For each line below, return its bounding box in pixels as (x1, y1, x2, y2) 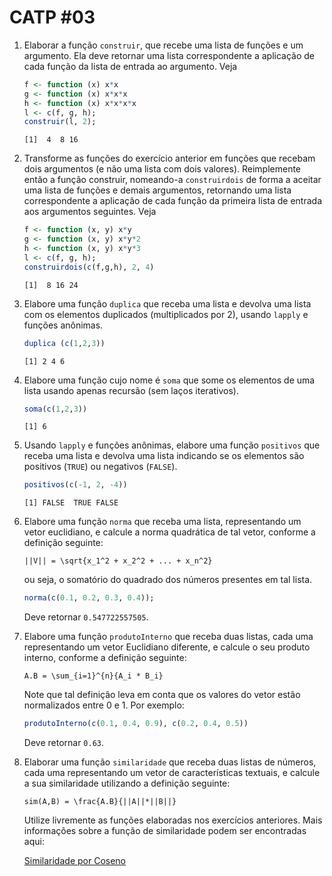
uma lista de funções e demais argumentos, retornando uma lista (23, 184, 292, 196)
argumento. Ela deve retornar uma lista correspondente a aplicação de (23, 49, 315, 61)
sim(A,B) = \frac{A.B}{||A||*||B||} (23, 797, 177, 807)
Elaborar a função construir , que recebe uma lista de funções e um (23, 39, 304, 51)
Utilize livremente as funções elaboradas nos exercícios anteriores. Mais (23, 814, 323, 826)
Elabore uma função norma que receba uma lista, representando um (23, 516, 302, 528)
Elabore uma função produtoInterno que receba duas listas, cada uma (23, 631, 314, 643)
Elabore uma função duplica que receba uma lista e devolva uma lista (23, 297, 312, 310)
